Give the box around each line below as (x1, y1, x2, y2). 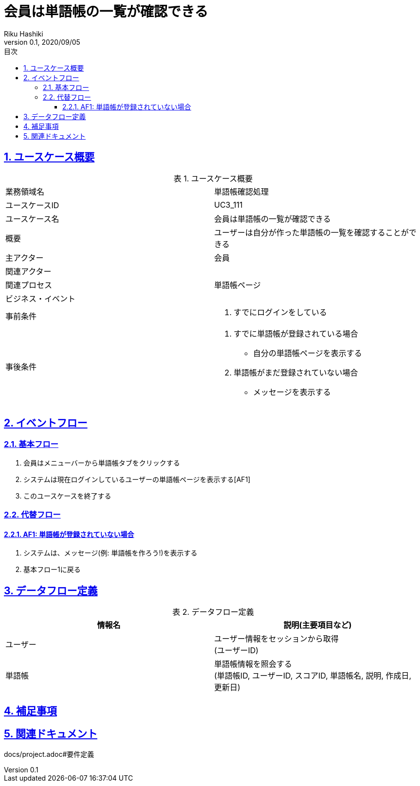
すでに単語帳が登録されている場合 (234, 328, 358, 339)
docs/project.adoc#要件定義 (4, 750, 94, 758)
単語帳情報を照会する (214, 659, 292, 669)
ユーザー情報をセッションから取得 (214, 634, 339, 644)
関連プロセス (5, 280, 53, 290)
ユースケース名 (5, 214, 59, 224)
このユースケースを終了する (23, 491, 111, 500)
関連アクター (5, 266, 52, 276)
